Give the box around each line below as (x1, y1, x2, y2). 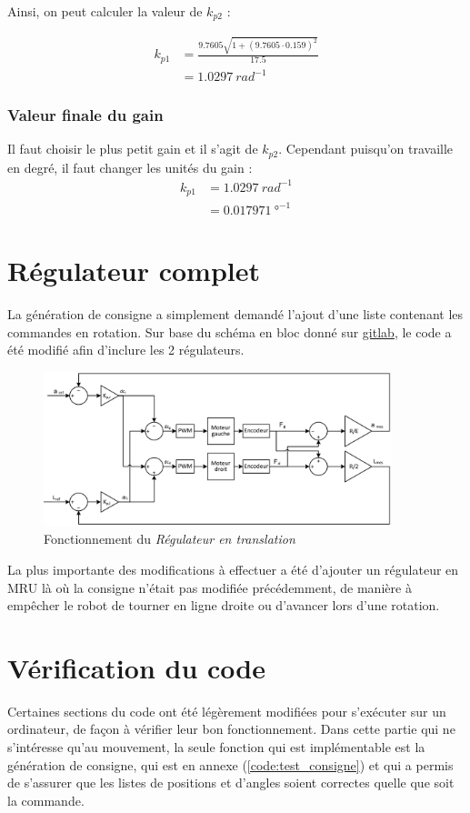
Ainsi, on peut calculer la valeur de (7, 2, 203, 20)
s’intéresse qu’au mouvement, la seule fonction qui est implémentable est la (7, 738, 425, 757)
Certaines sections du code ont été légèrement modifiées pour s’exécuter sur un (7, 701, 446, 720)
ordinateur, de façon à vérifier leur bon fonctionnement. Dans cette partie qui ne (7, 719, 455, 738)
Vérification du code (7, 648, 265, 686)
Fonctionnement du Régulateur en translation (44, 529, 295, 548)
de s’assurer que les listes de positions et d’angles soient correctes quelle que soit (7, 773, 455, 792)
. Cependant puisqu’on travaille (278, 139, 454, 158)
